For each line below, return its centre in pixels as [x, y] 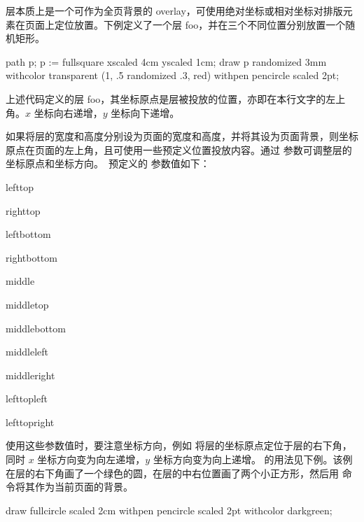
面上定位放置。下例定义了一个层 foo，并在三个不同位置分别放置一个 [190, 24]
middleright [30, 375]
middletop [27, 304]
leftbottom [28, 234]
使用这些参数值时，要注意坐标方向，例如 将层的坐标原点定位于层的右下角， [179, 445]
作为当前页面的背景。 [84, 487]
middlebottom [36, 328]
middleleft [27, 352]
